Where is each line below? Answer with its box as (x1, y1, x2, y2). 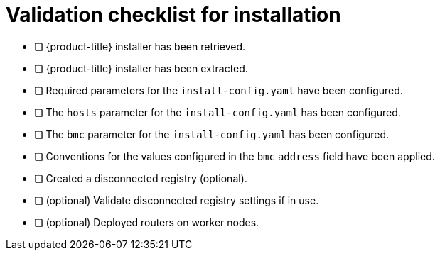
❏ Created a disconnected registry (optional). (34, 172, 247, 184)
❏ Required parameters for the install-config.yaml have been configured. (34, 84, 403, 96)
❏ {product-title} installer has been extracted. (34, 62, 248, 74)
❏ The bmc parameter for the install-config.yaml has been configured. (34, 128, 389, 140)
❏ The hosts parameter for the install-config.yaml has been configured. (34, 106, 401, 118)
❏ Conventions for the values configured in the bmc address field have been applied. (34, 150, 435, 162)
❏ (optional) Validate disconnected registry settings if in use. (34, 194, 319, 206)
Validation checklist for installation (6, 3, 341, 27)
